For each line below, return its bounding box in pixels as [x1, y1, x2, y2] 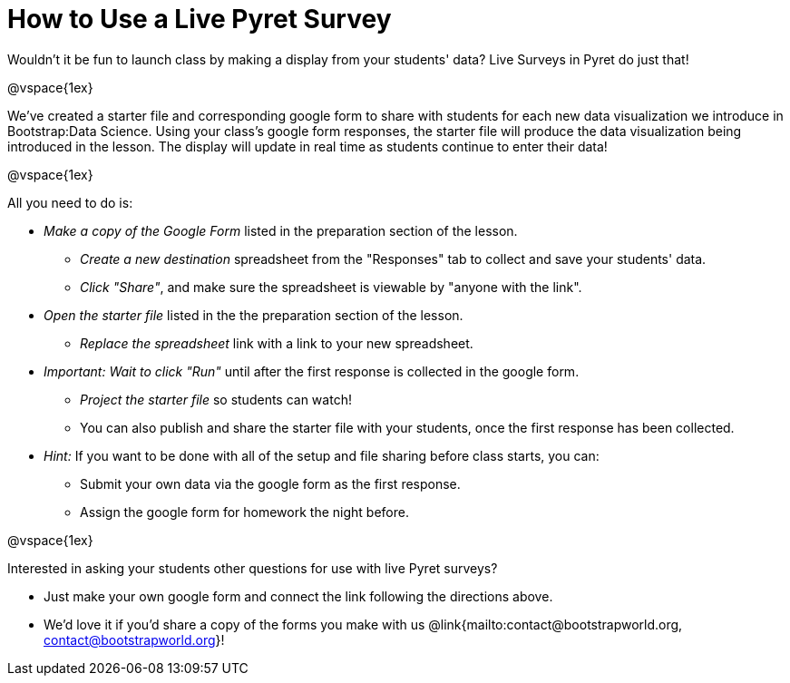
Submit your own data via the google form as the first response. [80, 475, 461, 492]
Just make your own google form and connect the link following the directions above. [44, 588, 553, 604]
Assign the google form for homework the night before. [80, 503, 409, 520]
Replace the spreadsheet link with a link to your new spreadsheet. [80, 335, 473, 351]
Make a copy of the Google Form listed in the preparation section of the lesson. [44, 222, 518, 239]
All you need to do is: [7, 194, 133, 210]
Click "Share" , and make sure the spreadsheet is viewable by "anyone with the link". [80, 278, 582, 295]
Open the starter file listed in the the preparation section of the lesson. [44, 307, 463, 323]
